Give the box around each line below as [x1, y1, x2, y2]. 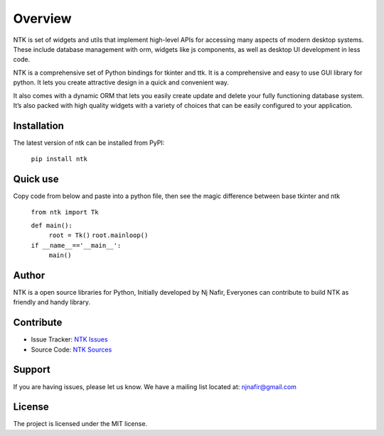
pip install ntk [31, 155, 88, 163]
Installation [13, 119, 64, 131]
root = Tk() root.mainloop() [48, 231, 149, 239]
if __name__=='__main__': [31, 241, 122, 249]
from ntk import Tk [31, 208, 99, 217]
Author [13, 269, 46, 281]
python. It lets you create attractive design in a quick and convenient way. [13, 78, 229, 87]
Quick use [13, 173, 59, 185]
